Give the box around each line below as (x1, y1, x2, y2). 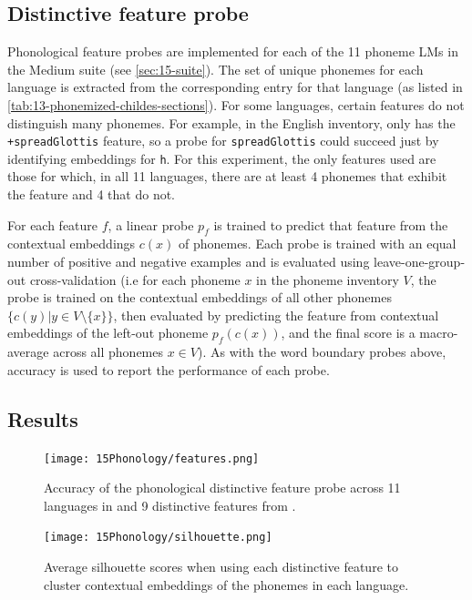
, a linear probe (108, 215, 194, 234)
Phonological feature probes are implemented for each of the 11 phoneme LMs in (7, 42, 458, 61)
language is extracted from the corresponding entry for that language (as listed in (7, 77, 463, 97)
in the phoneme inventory (256, 269, 399, 289)
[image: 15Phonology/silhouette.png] (44, 531, 272, 544)
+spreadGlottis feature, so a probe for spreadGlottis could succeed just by (7, 131, 439, 150)
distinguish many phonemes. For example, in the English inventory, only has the (7, 113, 456, 132)
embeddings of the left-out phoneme (7, 323, 209, 342)
